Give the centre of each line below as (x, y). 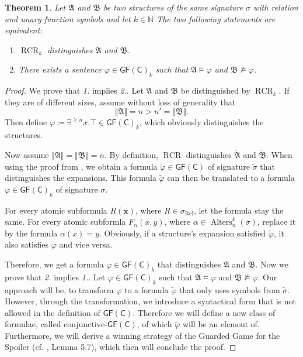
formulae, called (33, 324)
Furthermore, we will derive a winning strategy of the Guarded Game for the (142, 335)
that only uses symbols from (229, 289)
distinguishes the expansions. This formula (81, 178)
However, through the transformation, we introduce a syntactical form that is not (151, 301)
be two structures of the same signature (173, 7)
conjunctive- (86, 325)
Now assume (27, 154)
